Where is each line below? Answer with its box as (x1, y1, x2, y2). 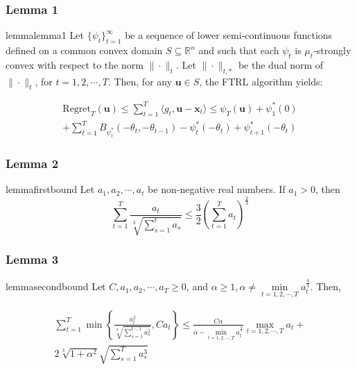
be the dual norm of (238, 57, 324, 72)
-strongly (313, 43, 351, 58)
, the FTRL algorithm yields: (199, 74, 323, 88)
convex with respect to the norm (6, 57, 143, 72)
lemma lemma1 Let (6, 28, 84, 42)
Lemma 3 (6, 251, 59, 268)
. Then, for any (107, 74, 173, 88)
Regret (62, 103, 92, 114)
